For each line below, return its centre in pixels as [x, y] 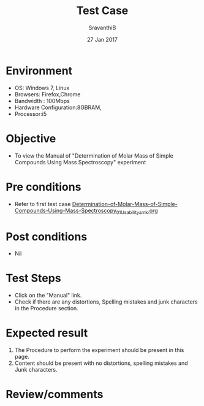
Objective [31, 138]
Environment [39, 71]
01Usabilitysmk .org [137, 211]
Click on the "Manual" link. [48, 296]
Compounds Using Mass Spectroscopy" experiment [80, 162]
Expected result [47, 333]
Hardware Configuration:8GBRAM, [58, 107]
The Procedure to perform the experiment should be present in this [99, 350]
